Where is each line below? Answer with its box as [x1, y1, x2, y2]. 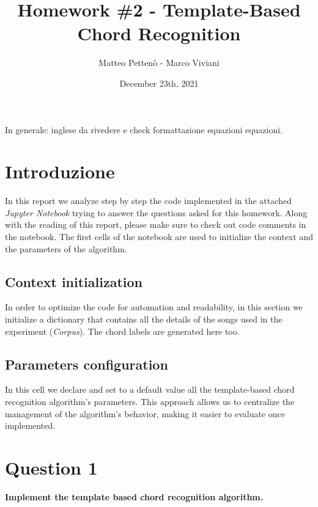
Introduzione [5, 159, 115, 184]
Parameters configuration [5, 354, 168, 373]
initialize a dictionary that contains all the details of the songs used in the [5, 312, 283, 325]
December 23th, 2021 [119, 76, 199, 89]
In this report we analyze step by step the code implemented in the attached [5, 194, 292, 207]
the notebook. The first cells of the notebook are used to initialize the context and [5, 230, 313, 243]
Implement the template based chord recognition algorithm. [5, 490, 264, 503]
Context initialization [5, 272, 142, 291]
